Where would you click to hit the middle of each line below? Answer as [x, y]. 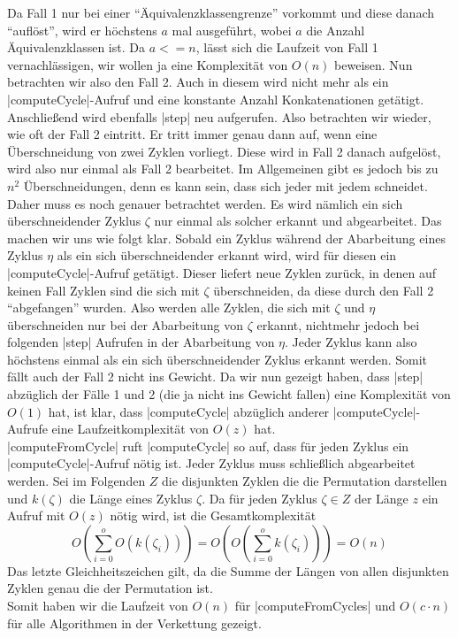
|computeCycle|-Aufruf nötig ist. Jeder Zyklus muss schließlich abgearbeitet [211, 463]
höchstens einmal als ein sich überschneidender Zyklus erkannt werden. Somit [218, 359]
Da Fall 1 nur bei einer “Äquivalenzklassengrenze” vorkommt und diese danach [221, 12]
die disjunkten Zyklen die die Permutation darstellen [305, 481]
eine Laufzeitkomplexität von [130, 429]
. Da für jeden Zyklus [260, 498]
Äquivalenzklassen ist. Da [76, 47]
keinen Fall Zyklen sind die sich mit [103, 290]
